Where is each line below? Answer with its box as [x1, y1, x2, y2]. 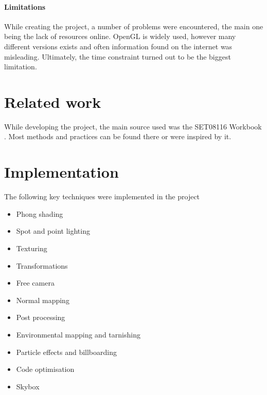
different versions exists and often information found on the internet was [4, 41, 233, 51]
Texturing [16, 242, 47, 253]
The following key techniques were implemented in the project [4, 191, 200, 202]
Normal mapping [16, 294, 69, 305]
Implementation [4, 161, 119, 182]
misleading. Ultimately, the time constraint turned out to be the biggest [4, 51, 231, 62]
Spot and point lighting [16, 225, 90, 236]
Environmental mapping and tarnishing [16, 329, 140, 340]
